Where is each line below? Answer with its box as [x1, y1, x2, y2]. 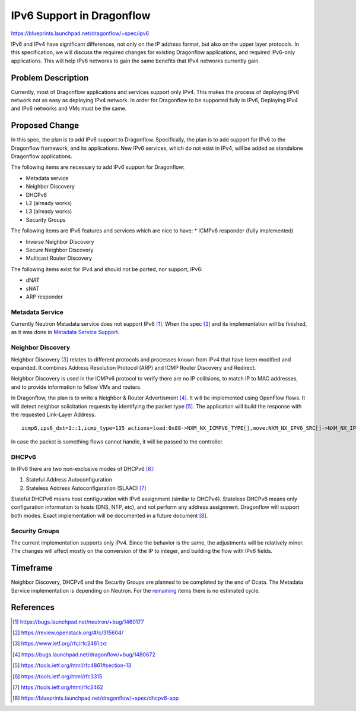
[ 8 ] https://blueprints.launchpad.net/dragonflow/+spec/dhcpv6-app [12, 694, 179, 701]
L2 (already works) [26, 200, 72, 207]
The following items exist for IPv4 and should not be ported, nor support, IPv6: [11, 265, 203, 273]
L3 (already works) [26, 208, 72, 215]
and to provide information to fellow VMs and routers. [11, 383, 142, 391]
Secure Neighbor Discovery [26, 247, 94, 253]
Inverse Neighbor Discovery [26, 238, 94, 245]
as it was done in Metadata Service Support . [11, 329, 120, 336]
